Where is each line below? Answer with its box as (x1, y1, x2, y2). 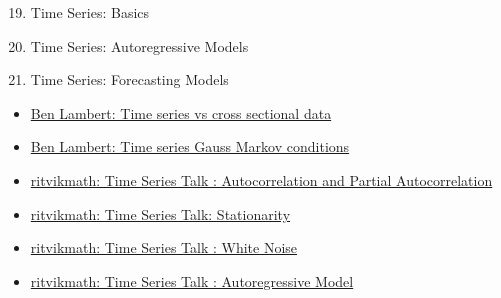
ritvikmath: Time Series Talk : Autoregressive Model (30, 270, 354, 291)
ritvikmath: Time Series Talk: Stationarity (30, 203, 291, 224)
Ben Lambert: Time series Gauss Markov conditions (30, 136, 350, 157)
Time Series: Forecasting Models (30, 69, 229, 90)
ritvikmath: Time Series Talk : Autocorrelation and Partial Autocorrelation (30, 169, 493, 190)
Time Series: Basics (30, 2, 150, 22)
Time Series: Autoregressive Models (30, 35, 249, 56)
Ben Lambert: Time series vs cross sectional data (30, 102, 332, 123)
